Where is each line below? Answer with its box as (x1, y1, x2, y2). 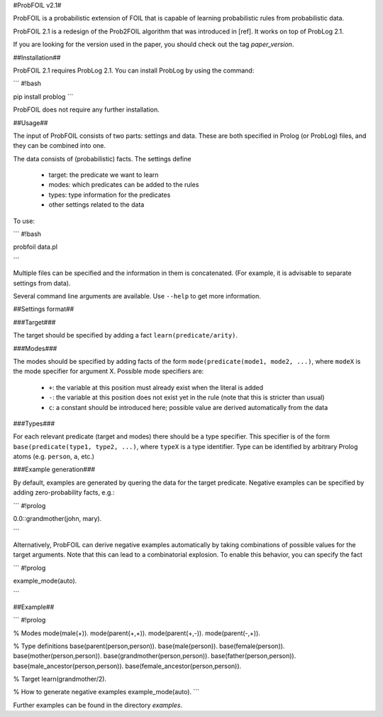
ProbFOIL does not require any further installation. (13, 105, 160, 114)
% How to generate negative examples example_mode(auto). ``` (13, 688, 200, 696)
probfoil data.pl (13, 242, 58, 252)
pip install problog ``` (13, 92, 74, 101)
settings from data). (13, 279, 71, 287)
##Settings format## (13, 305, 74, 313)
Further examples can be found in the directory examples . (13, 701, 183, 709)
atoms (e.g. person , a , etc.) (13, 452, 95, 461)
